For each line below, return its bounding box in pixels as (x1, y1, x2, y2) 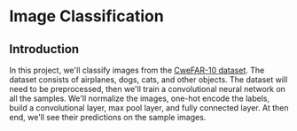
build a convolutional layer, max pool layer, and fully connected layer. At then (9, 103, 289, 112)
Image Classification (9, 6, 164, 27)
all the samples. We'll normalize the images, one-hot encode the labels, (9, 93, 270, 104)
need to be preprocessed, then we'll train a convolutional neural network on (9, 84, 286, 94)
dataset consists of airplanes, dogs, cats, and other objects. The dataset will (9, 74, 288, 85)
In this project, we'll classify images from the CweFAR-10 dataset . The (9, 65, 265, 75)
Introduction (9, 42, 80, 57)
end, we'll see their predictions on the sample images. (9, 112, 207, 122)
